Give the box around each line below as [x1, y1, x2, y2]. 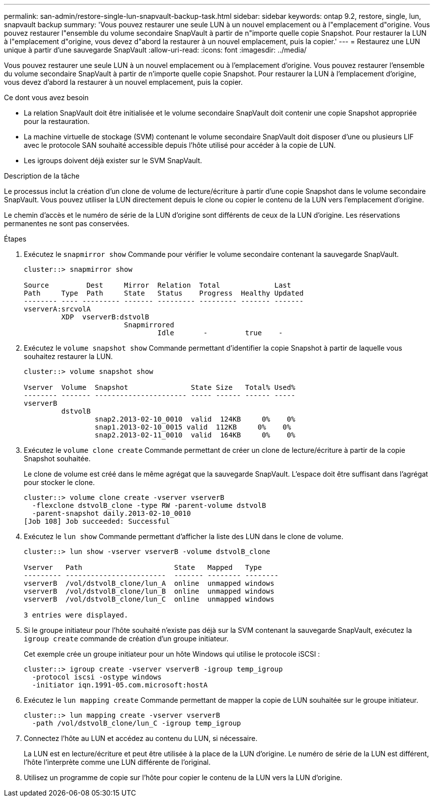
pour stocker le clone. [24, 478, 95, 487]
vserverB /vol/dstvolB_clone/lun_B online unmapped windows [24, 587, 274, 595]
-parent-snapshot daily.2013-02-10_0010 [32, 509, 191, 517]
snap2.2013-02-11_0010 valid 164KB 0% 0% [95, 431, 295, 439]
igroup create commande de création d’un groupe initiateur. [24, 634, 229, 643]
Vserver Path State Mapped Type [24, 563, 262, 571]
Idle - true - [157, 329, 283, 337]
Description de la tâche [4, 172, 80, 180]
